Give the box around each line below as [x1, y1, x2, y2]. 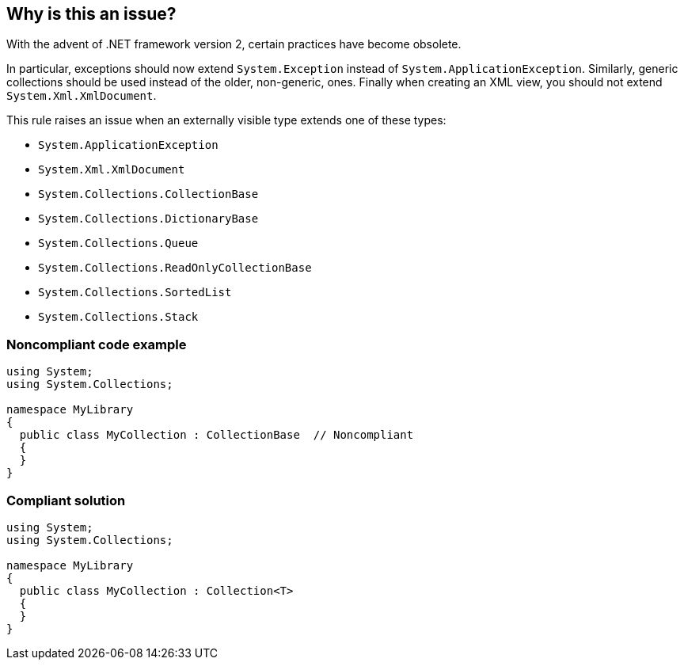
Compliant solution [6, 492, 126, 508]
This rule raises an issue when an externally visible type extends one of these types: [6, 113, 446, 127]
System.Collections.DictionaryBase [38, 212, 259, 226]
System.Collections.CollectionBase [38, 188, 259, 201]
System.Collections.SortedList [38, 286, 232, 299]
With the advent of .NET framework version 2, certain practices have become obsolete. [6, 37, 462, 51]
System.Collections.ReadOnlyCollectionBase [38, 261, 312, 275]
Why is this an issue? [6, 4, 177, 24]
